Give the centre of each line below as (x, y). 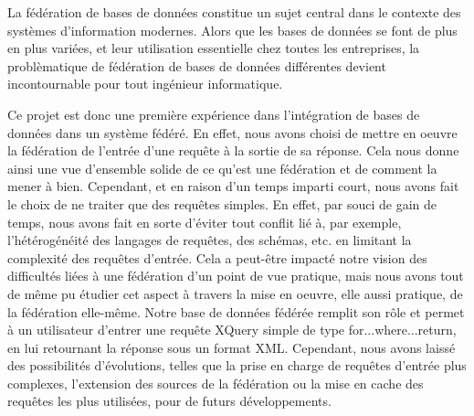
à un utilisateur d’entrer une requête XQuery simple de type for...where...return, (232, 330)
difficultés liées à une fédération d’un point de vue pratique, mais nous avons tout (236, 276)
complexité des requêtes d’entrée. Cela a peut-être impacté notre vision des (217, 257)
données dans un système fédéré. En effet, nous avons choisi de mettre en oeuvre (232, 132)
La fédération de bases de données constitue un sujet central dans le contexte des (234, 12)
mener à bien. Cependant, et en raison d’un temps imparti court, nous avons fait (233, 186)
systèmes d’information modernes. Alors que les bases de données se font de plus (232, 30)
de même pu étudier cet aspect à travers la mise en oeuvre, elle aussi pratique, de (235, 293)
